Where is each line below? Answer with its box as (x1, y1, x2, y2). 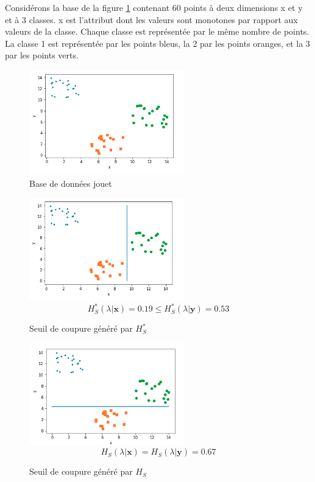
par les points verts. (5, 49, 79, 61)
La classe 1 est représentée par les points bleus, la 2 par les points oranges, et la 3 (5, 37, 310, 49)
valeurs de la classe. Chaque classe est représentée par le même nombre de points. (5, 25, 310, 38)
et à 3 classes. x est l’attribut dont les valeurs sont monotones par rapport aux (5, 13, 298, 26)
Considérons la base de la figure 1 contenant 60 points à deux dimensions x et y (5, 1, 303, 13)
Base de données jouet (29, 176, 112, 189)
